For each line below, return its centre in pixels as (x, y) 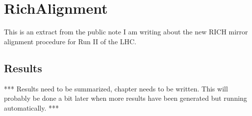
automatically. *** (32, 107)
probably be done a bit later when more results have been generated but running (126, 98)
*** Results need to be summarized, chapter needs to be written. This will (116, 88)
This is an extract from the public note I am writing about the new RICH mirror (126, 32)
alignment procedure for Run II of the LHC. (70, 41)
